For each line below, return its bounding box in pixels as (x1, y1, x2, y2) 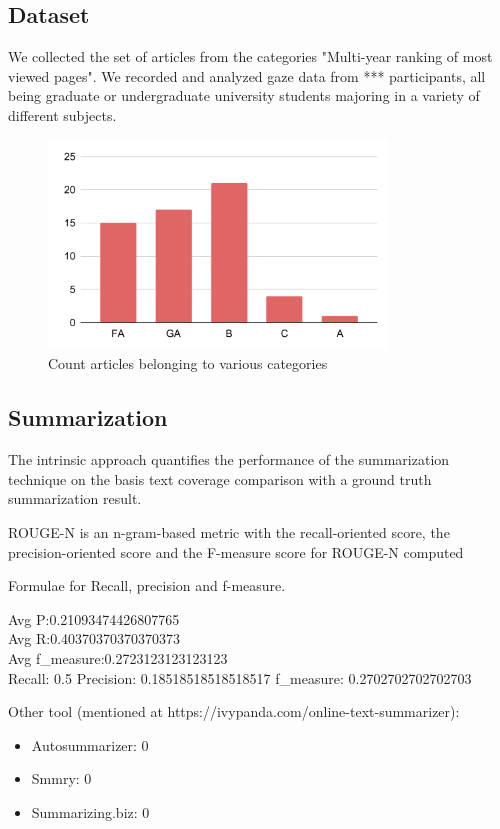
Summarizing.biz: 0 (31, 801, 150, 822)
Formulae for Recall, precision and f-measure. (8, 575, 286, 596)
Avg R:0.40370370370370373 (8, 628, 181, 649)
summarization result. (8, 488, 142, 509)
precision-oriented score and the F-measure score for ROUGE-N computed (8, 541, 464, 562)
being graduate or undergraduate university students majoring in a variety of (8, 85, 480, 106)
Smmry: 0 (31, 768, 92, 789)
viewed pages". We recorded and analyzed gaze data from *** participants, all (8, 65, 486, 86)
